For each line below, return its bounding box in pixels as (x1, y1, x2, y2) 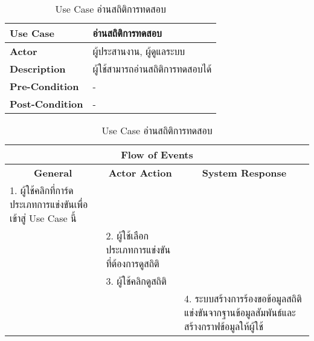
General (34, 166, 72, 180)
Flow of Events (121, 148, 193, 161)
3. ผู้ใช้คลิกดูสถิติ (106, 274, 167, 288)
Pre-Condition (10, 79, 79, 93)
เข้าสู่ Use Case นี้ (10, 211, 77, 225)
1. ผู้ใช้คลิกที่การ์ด (10, 183, 74, 197)
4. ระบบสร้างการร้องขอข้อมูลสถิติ (184, 291, 302, 305)
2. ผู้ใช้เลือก (106, 229, 149, 242)
